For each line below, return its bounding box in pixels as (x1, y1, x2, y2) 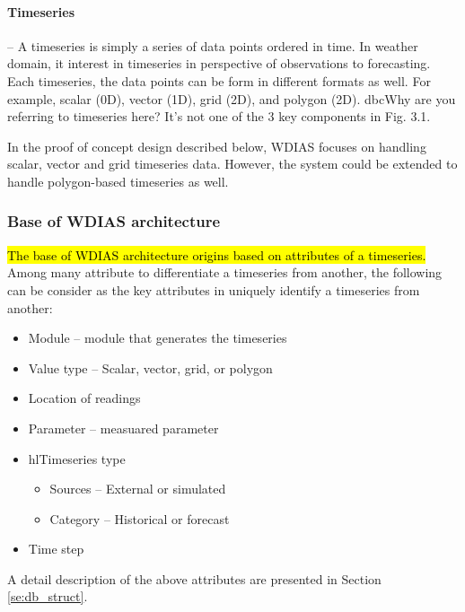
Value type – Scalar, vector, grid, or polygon (28, 358, 273, 377)
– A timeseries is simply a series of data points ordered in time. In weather (7, 36, 418, 55)
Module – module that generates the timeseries (28, 328, 287, 347)
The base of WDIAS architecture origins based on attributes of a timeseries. (7, 245, 426, 264)
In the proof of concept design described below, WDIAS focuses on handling (7, 136, 426, 155)
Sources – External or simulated (49, 479, 226, 498)
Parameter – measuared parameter (28, 418, 219, 437)
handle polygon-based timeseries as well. (7, 171, 229, 190)
